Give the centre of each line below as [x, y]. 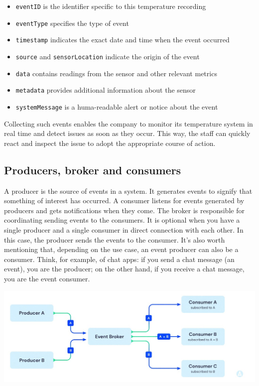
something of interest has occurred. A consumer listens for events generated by [124, 200]
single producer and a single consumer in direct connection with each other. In [124, 229]
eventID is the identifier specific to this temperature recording [111, 6]
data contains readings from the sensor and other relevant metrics [116, 73]
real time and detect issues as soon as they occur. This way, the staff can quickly [127, 133]
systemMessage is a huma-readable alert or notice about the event [117, 106]
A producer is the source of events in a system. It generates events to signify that [128, 191]
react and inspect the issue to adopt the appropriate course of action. [110, 143]
